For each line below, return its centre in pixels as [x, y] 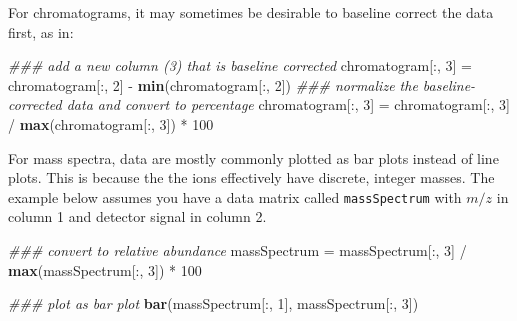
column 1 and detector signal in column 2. [137, 216]
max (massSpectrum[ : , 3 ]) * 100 [105, 269]
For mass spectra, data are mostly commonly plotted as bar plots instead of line [253, 157]
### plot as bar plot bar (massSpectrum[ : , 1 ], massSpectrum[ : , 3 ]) [213, 303]
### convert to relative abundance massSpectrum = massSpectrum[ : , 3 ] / [237, 250]
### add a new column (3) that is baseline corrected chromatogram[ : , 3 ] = [240, 65]
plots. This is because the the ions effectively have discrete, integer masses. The [251, 177]
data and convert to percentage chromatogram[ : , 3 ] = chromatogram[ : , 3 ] [288, 104]
